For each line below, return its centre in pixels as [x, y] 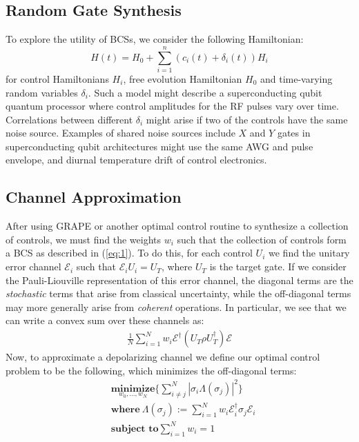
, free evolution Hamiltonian [183, 78]
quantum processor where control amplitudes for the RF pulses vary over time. [172, 106]
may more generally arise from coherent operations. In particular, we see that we [176, 307]
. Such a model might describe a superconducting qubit [205, 92]
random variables [42, 92]
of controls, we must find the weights [84, 239]
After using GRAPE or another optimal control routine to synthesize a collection [177, 226]
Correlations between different [69, 119]
